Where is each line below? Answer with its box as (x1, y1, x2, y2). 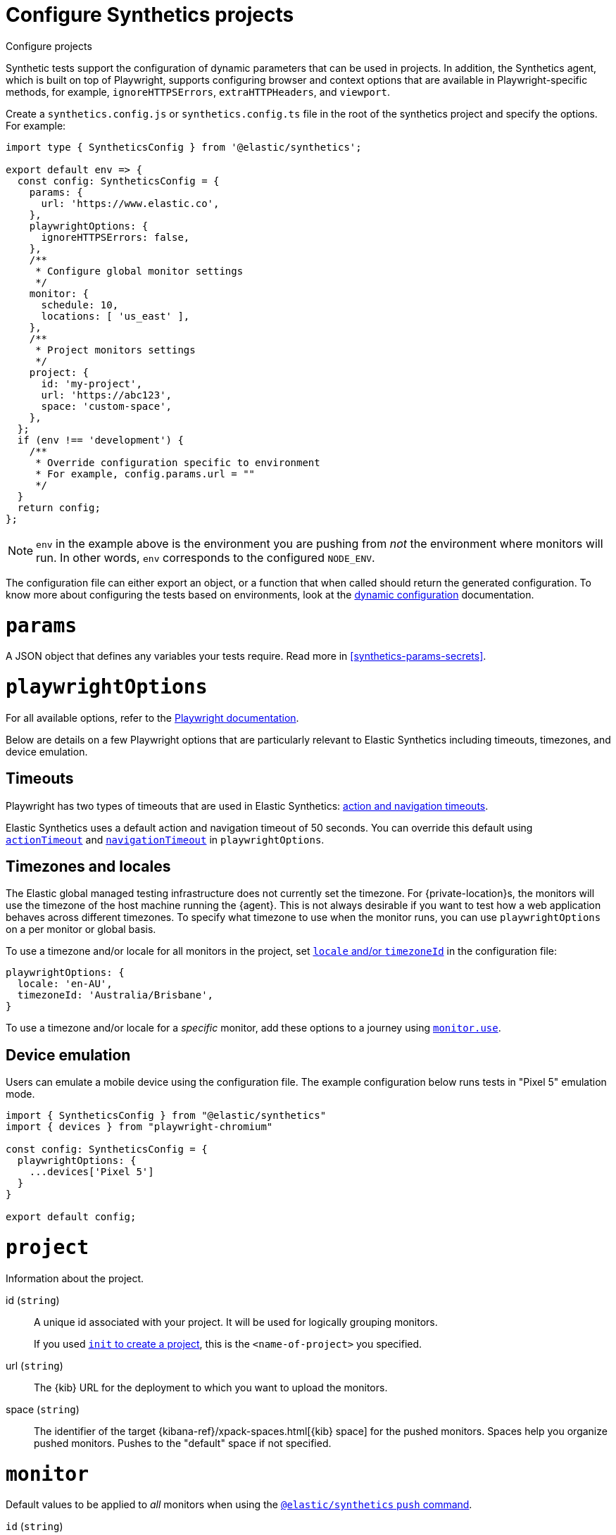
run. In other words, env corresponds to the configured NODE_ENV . (36, 550, 375, 565)
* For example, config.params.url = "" (35, 468, 256, 480)
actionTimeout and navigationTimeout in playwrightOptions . (6, 833, 325, 846)
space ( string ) (6, 1403, 80, 1415)
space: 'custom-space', (41, 400, 172, 412)
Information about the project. (6, 1272, 144, 1284)
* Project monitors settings (35, 344, 196, 356)
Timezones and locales (6, 858, 171, 876)
